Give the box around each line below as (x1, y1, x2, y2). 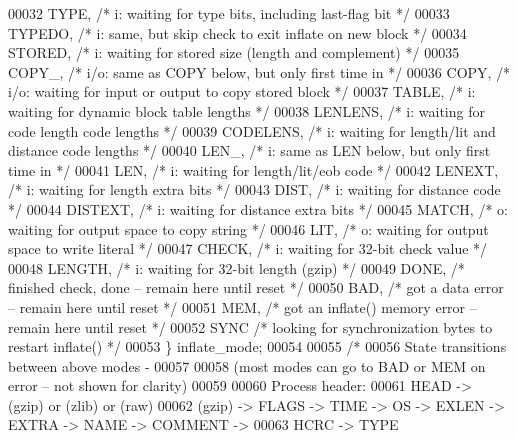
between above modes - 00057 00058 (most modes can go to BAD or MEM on (8, 355, 486, 376)
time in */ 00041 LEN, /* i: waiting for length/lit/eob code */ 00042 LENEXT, (8, 159, 499, 180)
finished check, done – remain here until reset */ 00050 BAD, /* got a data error (8, 277, 504, 298)
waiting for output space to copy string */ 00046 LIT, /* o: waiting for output (8, 218, 489, 239)
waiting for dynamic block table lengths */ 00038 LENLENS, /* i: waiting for (8, 100, 485, 121)
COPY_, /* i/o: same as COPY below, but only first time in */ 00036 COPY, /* (8, 61, 511, 82)
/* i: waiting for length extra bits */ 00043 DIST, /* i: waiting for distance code (8, 179, 501, 200)
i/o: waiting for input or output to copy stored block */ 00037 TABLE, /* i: (8, 81, 476, 102)
